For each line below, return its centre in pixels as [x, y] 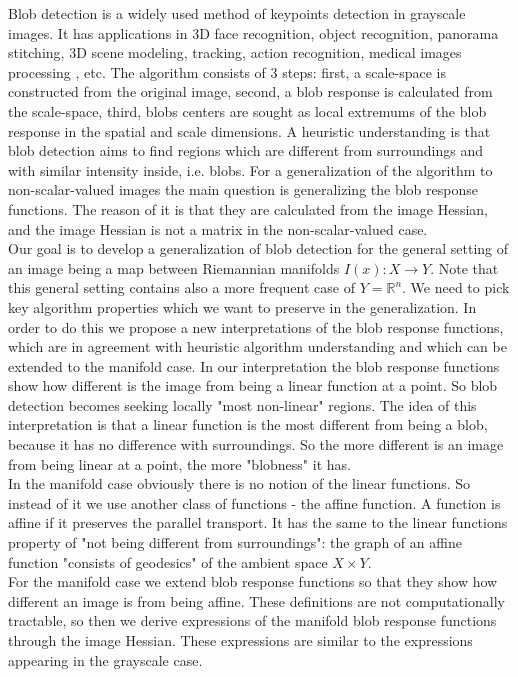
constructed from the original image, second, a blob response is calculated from [250, 91]
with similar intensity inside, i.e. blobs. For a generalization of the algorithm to [250, 169]
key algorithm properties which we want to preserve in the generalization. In [242, 306]
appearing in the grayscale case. [105, 659]
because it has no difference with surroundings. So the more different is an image [256, 444]
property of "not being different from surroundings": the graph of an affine [235, 542]
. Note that [464, 267]
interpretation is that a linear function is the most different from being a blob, [248, 424]
